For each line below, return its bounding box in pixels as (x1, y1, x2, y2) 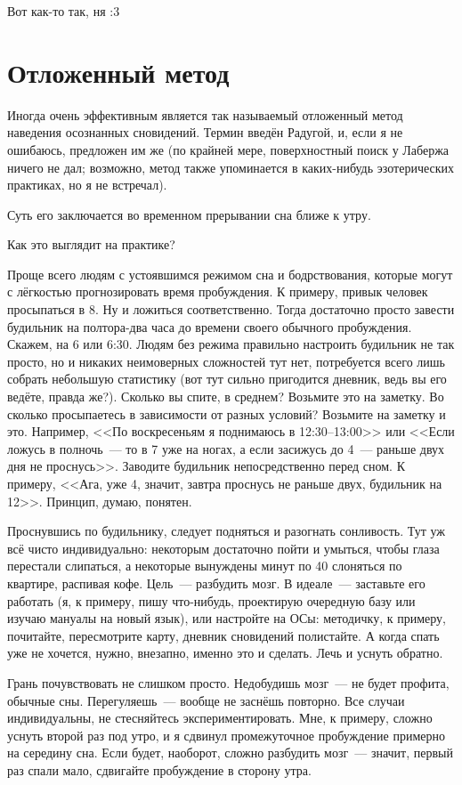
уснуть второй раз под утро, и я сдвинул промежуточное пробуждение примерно (7, 725, 446, 744)
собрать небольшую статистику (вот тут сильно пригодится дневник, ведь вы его (7, 369, 447, 388)
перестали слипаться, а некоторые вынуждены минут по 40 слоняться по (7, 556, 402, 575)
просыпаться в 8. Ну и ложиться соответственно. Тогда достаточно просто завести (7, 300, 455, 319)
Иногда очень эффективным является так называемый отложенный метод (7, 105, 403, 124)
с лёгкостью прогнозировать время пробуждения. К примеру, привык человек (7, 282, 428, 301)
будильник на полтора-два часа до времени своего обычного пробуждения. (7, 317, 412, 336)
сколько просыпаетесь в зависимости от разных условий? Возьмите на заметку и (7, 404, 446, 423)
